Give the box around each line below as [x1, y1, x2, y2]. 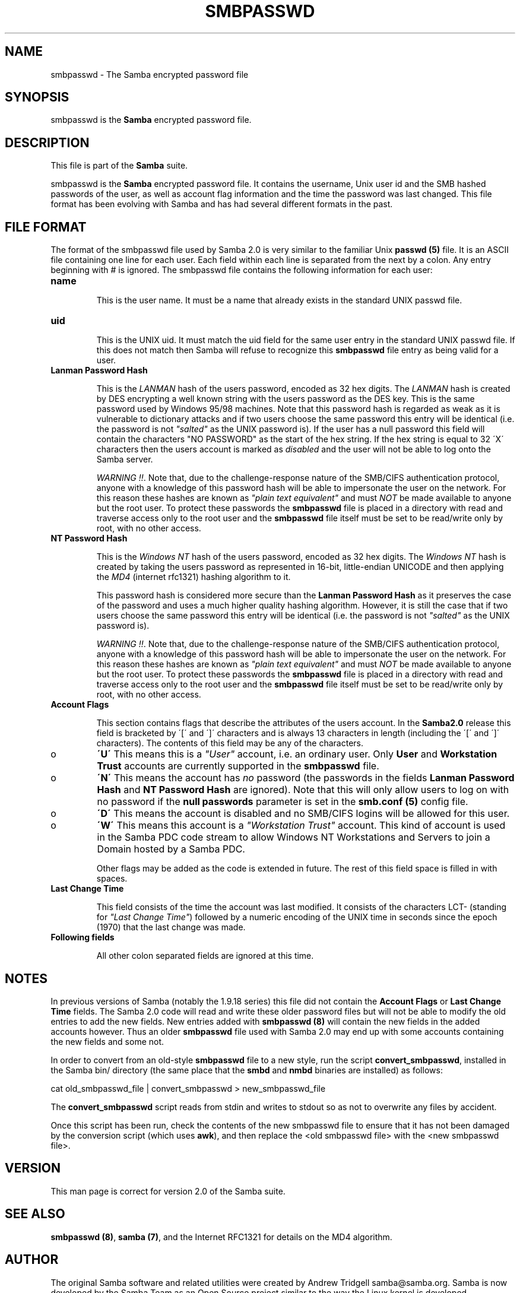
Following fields [50, 932, 115, 943]
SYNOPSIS [5, 90, 69, 105]
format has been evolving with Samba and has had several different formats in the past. [50, 199, 393, 210]
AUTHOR [5, 1252, 59, 1267]
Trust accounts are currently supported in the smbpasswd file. [97, 760, 379, 772]
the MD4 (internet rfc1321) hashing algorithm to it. [96, 572, 291, 582]
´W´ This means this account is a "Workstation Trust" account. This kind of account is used [97, 819, 506, 832]
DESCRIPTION [5, 135, 90, 150]
